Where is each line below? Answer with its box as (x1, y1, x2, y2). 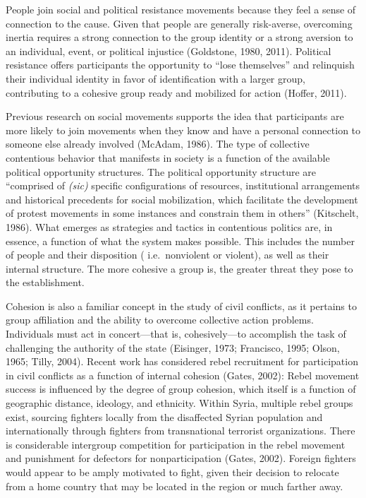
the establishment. (6, 275, 85, 290)
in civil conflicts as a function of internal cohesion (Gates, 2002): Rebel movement (6, 367, 360, 382)
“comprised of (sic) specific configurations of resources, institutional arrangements (6, 178, 360, 193)
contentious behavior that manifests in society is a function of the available (6, 150, 330, 165)
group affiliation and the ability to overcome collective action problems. (6, 312, 314, 327)
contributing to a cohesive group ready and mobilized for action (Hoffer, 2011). (6, 85, 347, 100)
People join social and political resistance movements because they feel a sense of (6, 2, 356, 16)
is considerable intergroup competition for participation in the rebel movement (6, 437, 346, 451)
